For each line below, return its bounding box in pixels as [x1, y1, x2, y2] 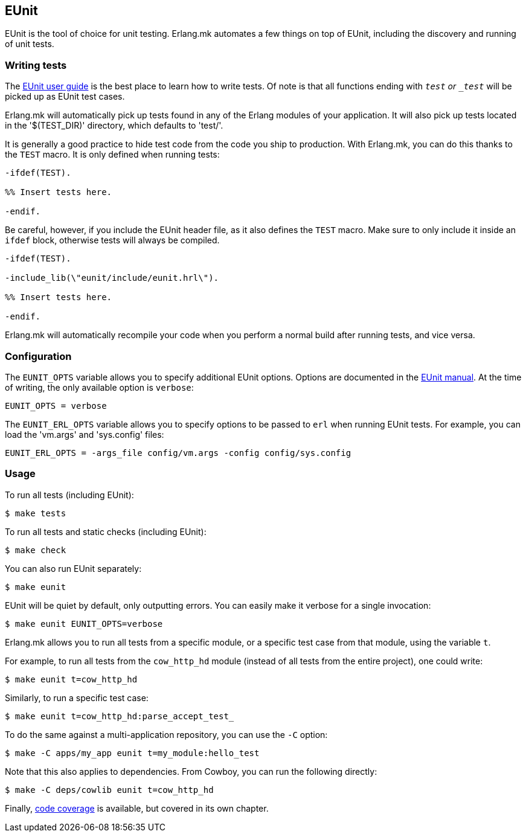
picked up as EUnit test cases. [5, 91, 125, 102]
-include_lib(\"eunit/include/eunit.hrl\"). [5, 273, 219, 283]
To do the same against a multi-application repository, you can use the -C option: [5, 729, 328, 740]
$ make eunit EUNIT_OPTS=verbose [5, 618, 163, 629]
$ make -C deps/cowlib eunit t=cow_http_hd [5, 784, 214, 795]
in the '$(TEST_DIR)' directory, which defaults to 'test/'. [5, 120, 223, 131]
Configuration [5, 350, 72, 362]
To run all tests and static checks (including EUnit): [5, 526, 207, 537]
